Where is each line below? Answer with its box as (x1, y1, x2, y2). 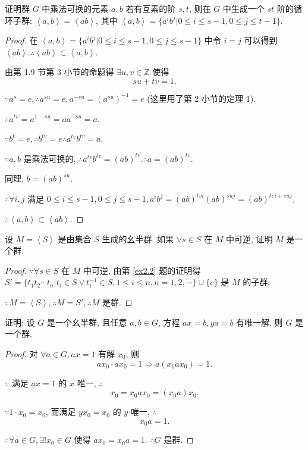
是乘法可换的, (23, 152, 76, 164)
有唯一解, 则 (236, 315, 283, 328)
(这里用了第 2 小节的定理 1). (147, 92, 256, 104)
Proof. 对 (5, 347, 38, 360)
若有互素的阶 (125, 2, 176, 14)
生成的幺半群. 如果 (102, 232, 174, 245)
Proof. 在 (5, 34, 38, 46)
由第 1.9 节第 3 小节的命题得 (5, 65, 114, 78)
